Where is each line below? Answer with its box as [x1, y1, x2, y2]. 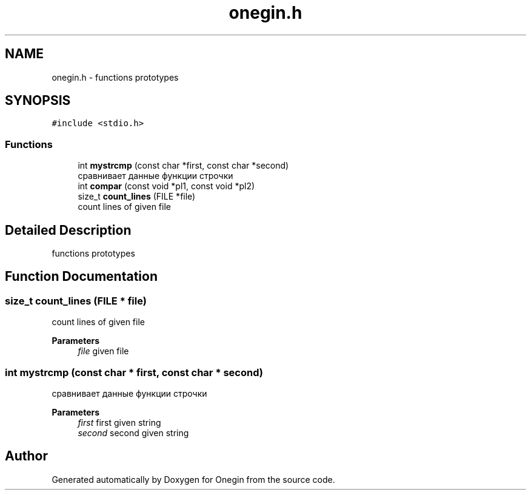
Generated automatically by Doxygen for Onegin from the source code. [52, 474, 335, 485]
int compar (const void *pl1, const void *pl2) [78, 181, 255, 192]
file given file [78, 346, 129, 357]
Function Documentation [5, 269, 158, 285]
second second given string [78, 428, 189, 438]
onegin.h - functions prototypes [52, 72, 179, 82]
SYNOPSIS [5, 93, 71, 109]
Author [5, 448, 48, 464]
